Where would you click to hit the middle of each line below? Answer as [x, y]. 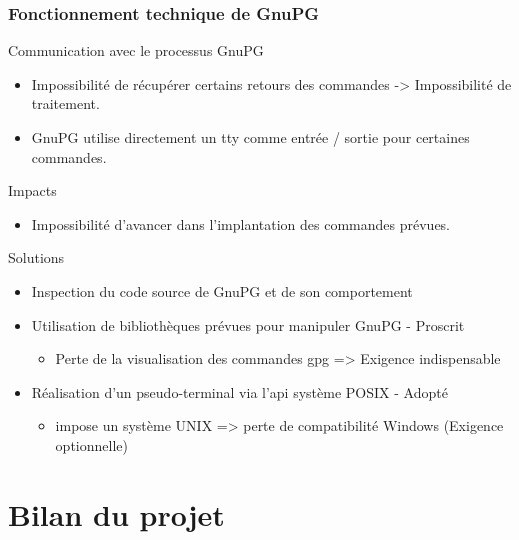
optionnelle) [91, 444]
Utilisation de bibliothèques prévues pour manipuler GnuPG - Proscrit [248, 324]
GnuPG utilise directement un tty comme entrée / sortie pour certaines [250, 137]
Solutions [36, 257]
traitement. [65, 103]
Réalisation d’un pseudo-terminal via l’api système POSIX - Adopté [239, 391]
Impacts [32, 190]
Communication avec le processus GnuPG [136, 50]
